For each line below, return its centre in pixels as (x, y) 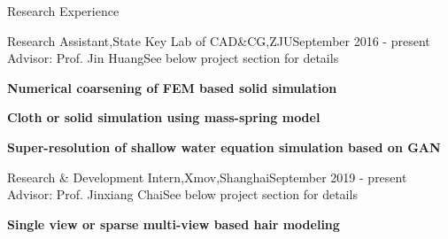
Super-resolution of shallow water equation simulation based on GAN (224, 146)
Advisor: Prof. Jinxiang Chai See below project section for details (182, 194)
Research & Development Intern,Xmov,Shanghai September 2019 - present (207, 177)
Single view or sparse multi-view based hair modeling (174, 224)
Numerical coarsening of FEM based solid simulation (172, 87)
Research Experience (63, 11)
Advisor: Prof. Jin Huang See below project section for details (173, 58)
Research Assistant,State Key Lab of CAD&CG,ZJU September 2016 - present (219, 40)
